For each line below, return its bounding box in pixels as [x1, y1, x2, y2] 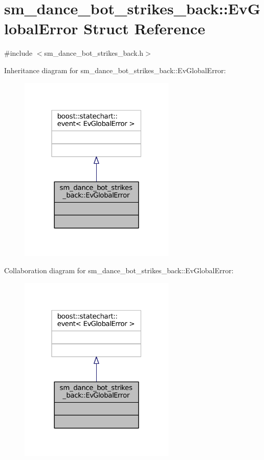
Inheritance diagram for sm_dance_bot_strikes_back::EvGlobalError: [4, 64, 226, 75]
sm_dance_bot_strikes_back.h [44, 48, 144, 58]
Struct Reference [83, 18, 205, 39]
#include [4, 48, 33, 58]
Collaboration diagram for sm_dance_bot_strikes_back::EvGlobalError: [4, 265, 234, 275]
